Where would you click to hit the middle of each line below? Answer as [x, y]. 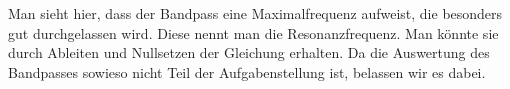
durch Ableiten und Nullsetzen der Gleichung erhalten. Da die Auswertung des [249, 52]
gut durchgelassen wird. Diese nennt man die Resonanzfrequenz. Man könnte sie [253, 32]
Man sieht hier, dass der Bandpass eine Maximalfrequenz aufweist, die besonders [255, 13]
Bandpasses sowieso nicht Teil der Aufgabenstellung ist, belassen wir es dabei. [247, 71]
